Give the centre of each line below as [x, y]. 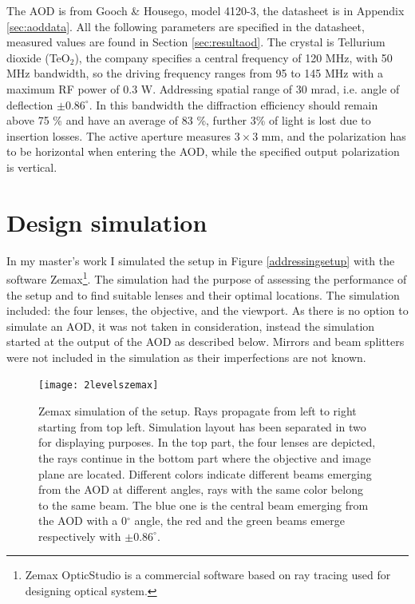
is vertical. [32, 167]
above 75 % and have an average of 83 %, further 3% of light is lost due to [189, 120]
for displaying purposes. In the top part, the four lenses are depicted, [207, 442]
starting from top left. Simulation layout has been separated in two [202, 426]
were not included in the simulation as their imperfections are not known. [186, 357]
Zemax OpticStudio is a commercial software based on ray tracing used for [208, 575]
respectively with [80, 536]
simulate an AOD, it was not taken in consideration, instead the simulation [191, 326]
